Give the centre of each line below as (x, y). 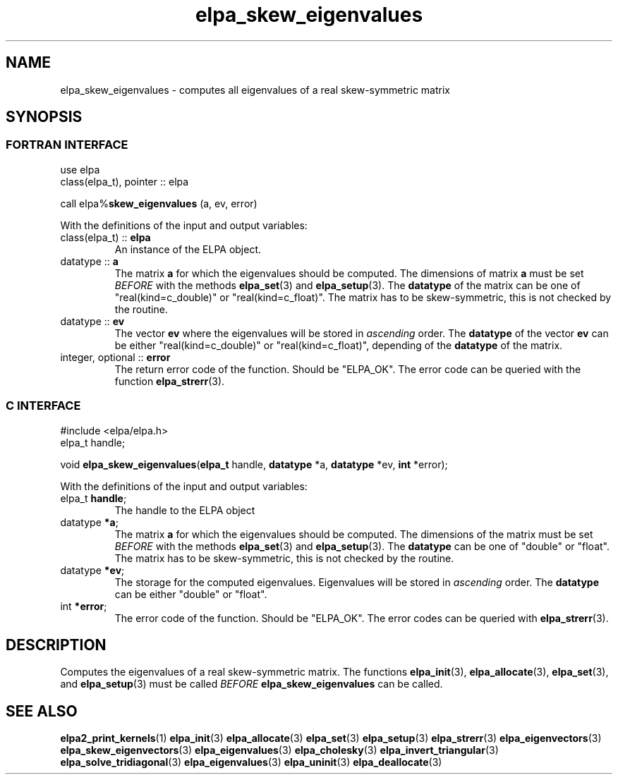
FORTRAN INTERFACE (67, 145)
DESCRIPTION (56, 645)
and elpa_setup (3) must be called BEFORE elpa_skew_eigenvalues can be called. (252, 684)
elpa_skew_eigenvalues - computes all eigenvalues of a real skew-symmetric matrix (255, 90)
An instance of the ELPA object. (188, 249)
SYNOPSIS (44, 117)
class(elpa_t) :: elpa (105, 237)
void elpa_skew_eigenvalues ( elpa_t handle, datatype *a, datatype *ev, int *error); (254, 464)
